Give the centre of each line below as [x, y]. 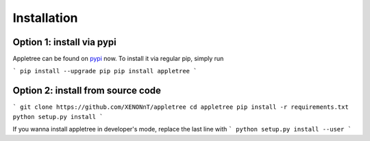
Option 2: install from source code [87, 91]
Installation [45, 18]
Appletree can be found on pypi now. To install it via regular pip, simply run [118, 59]
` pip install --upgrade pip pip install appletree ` [105, 71]
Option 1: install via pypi [64, 42]
